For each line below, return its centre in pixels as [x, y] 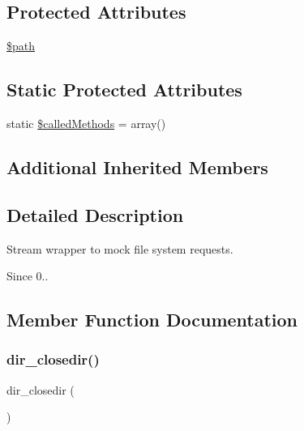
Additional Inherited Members [137, 166]
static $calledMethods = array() [86, 123]
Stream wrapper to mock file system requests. [120, 248]
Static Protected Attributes [124, 90]
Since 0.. [28, 276]
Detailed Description [95, 214]
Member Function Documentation [152, 320]
